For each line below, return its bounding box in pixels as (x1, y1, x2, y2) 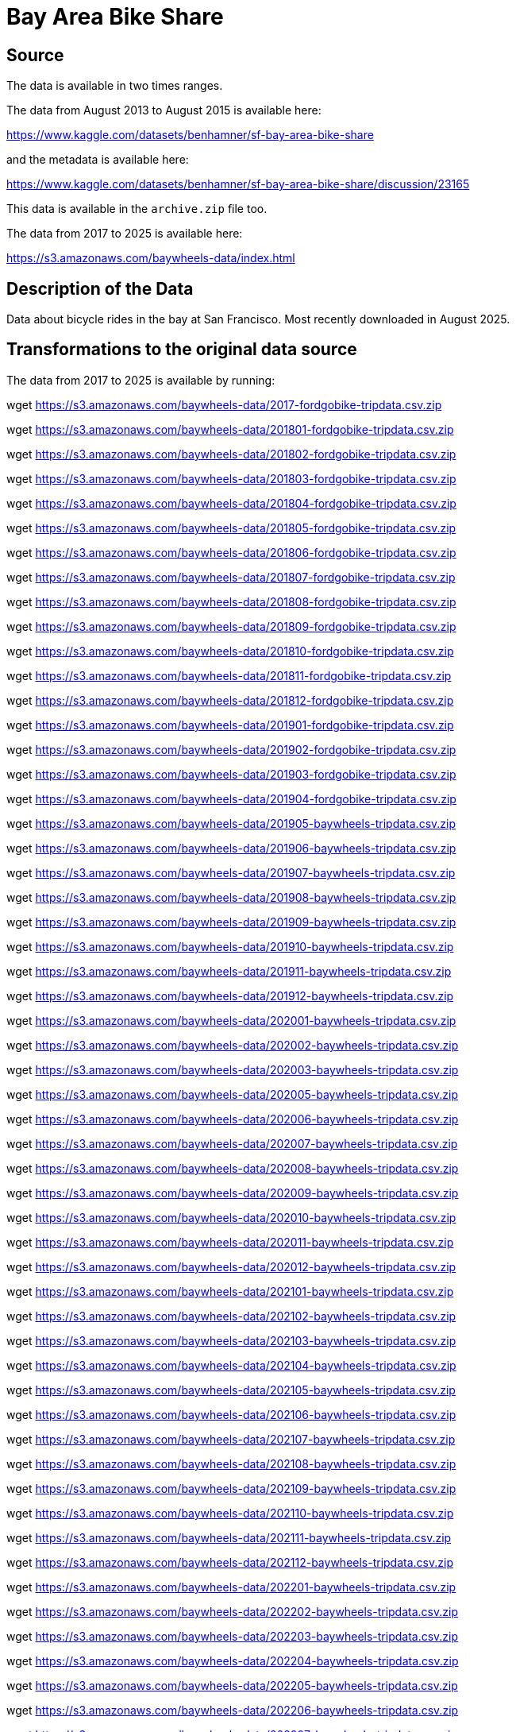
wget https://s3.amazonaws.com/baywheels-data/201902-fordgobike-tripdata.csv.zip (6, 742, 456, 756)
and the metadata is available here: (6, 153, 189, 167)
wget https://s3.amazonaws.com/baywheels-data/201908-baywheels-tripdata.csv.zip (6, 890, 456, 904)
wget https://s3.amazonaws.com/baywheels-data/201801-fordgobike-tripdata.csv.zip (6, 422, 454, 436)
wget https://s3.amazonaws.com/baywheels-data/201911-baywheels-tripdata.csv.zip (6, 964, 452, 978)
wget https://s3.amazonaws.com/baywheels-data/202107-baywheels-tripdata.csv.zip (6, 1432, 456, 1446)
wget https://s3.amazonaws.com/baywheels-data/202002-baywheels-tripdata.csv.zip (6, 1038, 459, 1052)
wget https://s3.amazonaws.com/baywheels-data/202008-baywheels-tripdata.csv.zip (6, 1161, 459, 1175)
